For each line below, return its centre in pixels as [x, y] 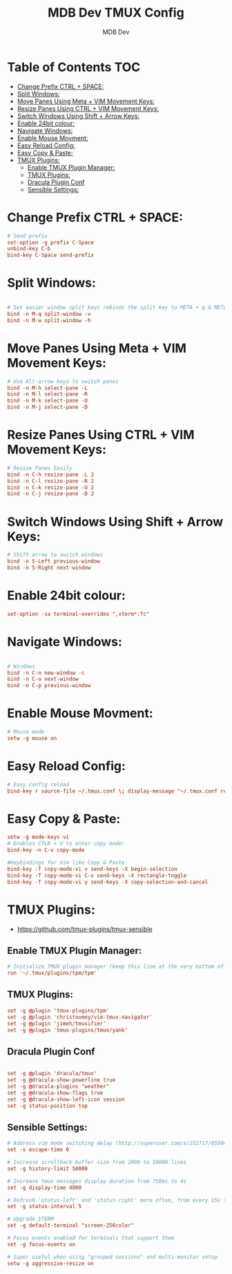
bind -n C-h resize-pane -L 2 [51, 475]
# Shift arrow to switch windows [55, 555]
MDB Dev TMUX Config [116, 13]
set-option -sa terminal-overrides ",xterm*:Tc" [78, 614]
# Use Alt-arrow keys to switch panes [63, 381]
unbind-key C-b [29, 249]
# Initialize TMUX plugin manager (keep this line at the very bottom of [116, 967]
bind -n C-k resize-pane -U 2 [51, 487]
